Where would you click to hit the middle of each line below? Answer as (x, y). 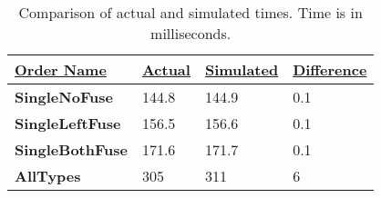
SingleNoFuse (64, 97)
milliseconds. (191, 33)
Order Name (61, 69)
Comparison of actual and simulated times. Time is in (190, 12)
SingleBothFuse (71, 149)
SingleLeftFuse (68, 123)
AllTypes (48, 176)
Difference (330, 69)
